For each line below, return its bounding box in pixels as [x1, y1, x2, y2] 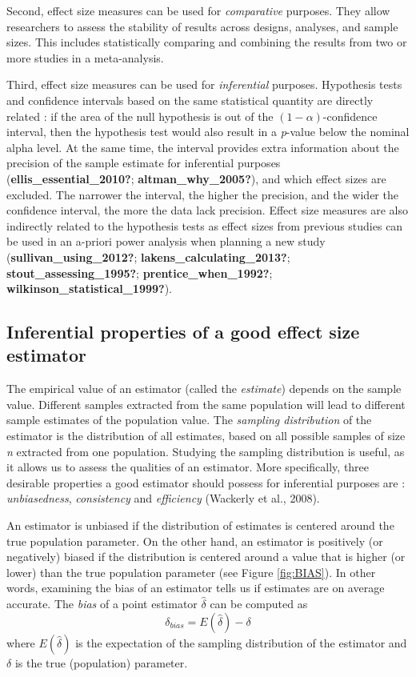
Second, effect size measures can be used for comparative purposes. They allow [6, 2, 390, 18]
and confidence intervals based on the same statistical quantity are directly [6, 91, 374, 108]
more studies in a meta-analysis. [6, 49, 164, 66]
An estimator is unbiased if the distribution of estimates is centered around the [6, 517, 394, 534]
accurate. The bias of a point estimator [6, 595, 198, 611]
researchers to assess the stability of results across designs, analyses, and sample [6, 18, 398, 34]
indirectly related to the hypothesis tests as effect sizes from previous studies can [6, 217, 403, 234]
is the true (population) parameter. [14, 654, 188, 671]
